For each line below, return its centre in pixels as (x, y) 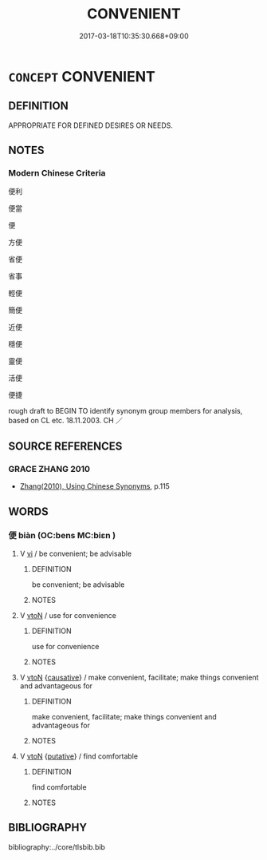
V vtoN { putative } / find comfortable (79, 756)
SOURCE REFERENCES (65, 446)
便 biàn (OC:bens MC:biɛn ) (62, 536)
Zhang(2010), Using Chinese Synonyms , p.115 (94, 486)
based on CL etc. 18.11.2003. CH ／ (66, 421)
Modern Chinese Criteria (57, 173)
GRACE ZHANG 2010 (49, 469)
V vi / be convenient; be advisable (76, 553)
